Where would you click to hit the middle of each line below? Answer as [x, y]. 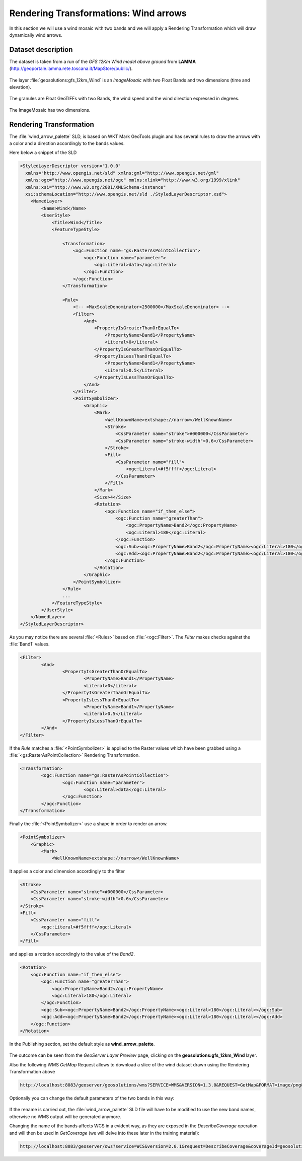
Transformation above [32, 1072]
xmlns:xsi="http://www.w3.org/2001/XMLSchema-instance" [96, 187]
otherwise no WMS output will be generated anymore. [65, 1116]
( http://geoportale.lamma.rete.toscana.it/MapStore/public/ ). [71, 68]
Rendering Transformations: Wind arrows [98, 13]
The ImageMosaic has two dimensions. [50, 110]
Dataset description [41, 50]
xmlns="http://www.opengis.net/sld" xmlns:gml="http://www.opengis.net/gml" [122, 173]
